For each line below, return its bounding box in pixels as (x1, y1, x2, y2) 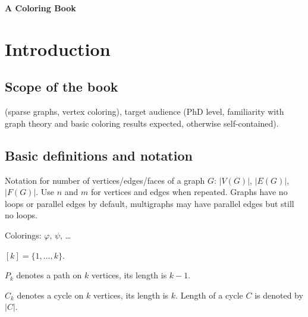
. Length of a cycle (175, 288, 243, 301)
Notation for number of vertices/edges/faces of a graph (5, 174, 205, 186)
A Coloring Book (5, 2, 76, 14)
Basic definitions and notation (5, 146, 193, 164)
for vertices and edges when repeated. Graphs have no (91, 186, 288, 198)
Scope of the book (5, 77, 118, 96)
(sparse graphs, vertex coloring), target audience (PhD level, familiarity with (5, 105, 284, 118)
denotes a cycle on (17, 288, 84, 301)
